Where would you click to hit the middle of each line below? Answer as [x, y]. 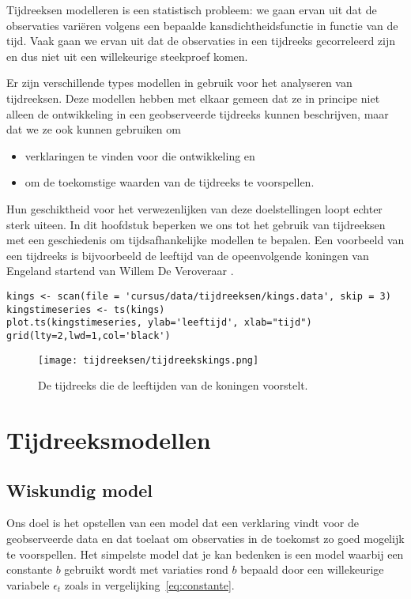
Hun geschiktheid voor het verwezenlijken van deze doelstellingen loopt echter [194, 208]
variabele [28, 584]
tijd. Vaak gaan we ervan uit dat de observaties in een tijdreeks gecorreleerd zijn [201, 41]
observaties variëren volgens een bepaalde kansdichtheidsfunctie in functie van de [202, 25]
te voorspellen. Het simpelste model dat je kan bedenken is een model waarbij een [205, 554]
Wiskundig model [80, 490]
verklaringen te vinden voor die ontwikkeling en [140, 155]
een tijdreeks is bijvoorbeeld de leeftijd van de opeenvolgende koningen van [188, 255]
